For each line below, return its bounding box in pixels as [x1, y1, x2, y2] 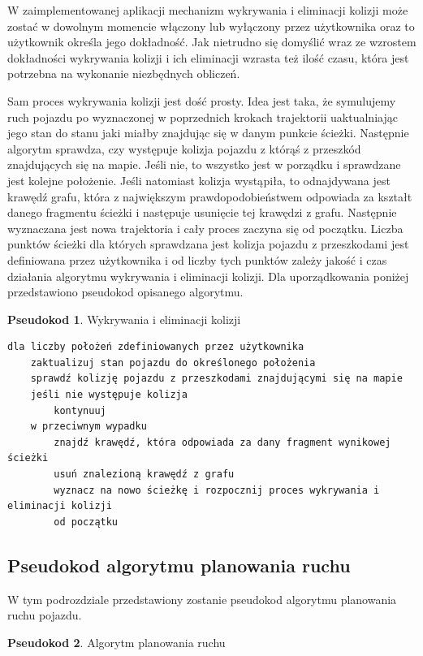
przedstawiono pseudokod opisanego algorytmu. [7, 283, 244, 300]
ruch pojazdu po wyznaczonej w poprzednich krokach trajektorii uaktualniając [7, 108, 398, 125]
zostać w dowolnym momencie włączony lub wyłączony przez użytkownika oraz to [7, 17, 415, 34]
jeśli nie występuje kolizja [30, 389, 188, 401]
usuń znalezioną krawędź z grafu [54, 468, 235, 481]
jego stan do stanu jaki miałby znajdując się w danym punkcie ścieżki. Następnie [7, 124, 409, 141]
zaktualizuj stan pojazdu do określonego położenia [30, 356, 316, 369]
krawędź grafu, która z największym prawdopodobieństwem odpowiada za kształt [7, 188, 412, 205]
